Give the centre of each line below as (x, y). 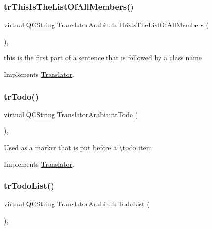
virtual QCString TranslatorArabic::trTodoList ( (77, 204)
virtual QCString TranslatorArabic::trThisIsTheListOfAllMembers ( (106, 25)
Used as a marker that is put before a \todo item (78, 147)
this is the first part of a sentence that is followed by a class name (103, 58)
